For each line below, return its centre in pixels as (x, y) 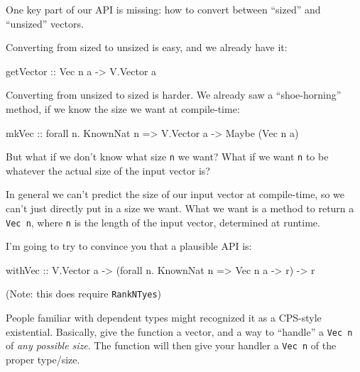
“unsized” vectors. (45, 23)
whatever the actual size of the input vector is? (108, 170)
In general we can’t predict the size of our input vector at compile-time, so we (175, 194)
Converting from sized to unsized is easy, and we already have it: (147, 47)
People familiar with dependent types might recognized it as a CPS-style (164, 318)
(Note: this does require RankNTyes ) (84, 294)
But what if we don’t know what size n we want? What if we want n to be (167, 157)
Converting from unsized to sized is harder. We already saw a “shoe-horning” (174, 95)
